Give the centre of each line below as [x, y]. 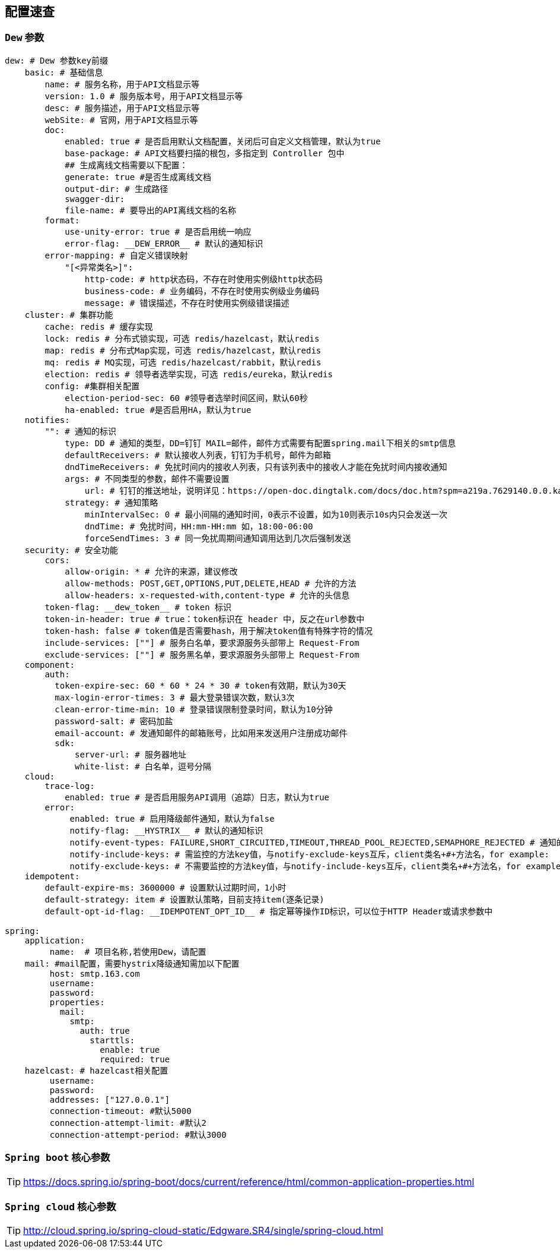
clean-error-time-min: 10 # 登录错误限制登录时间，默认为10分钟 [194, 709]
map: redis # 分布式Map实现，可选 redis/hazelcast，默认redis [183, 350]
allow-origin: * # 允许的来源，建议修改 [151, 571]
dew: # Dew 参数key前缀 [57, 60]
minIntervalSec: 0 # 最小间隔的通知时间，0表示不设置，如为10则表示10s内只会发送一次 [266, 514]
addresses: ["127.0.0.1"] [110, 1099]
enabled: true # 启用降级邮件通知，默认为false [172, 818]
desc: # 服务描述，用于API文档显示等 [122, 108]
